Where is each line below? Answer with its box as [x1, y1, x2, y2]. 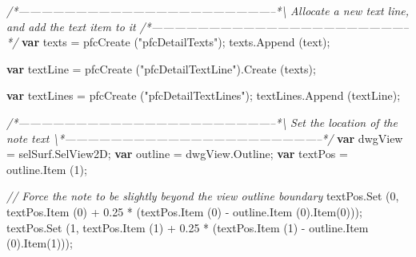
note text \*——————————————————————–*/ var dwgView [6, 129, 403, 146]
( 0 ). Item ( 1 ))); [6, 235, 73, 251]
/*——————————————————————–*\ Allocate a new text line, [6, 2, 410, 18]
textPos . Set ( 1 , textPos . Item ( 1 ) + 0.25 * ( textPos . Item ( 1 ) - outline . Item [6, 219, 369, 235]
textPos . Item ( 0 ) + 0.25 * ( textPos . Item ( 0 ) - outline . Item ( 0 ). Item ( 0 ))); [6, 203, 362, 219]
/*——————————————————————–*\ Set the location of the [6, 113, 398, 130]
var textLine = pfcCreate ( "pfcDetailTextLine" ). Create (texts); [6, 60, 316, 77]
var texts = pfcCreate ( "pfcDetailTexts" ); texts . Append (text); [21, 34, 330, 50]
